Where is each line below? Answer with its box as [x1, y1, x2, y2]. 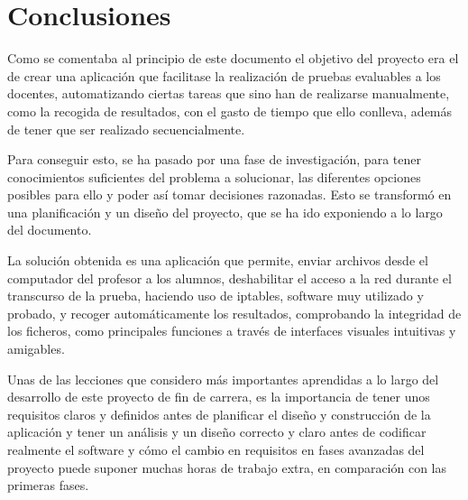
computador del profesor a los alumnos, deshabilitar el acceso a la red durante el [7, 268, 452, 287]
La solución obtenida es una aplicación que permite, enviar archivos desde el [7, 251, 428, 270]
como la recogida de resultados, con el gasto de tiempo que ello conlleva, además [7, 101, 453, 120]
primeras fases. [7, 476, 89, 495]
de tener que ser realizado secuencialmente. [7, 119, 245, 138]
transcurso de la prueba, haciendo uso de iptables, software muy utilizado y [7, 286, 424, 305]
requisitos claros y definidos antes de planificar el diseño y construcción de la [7, 404, 431, 423]
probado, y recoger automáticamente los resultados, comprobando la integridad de [7, 303, 462, 322]
